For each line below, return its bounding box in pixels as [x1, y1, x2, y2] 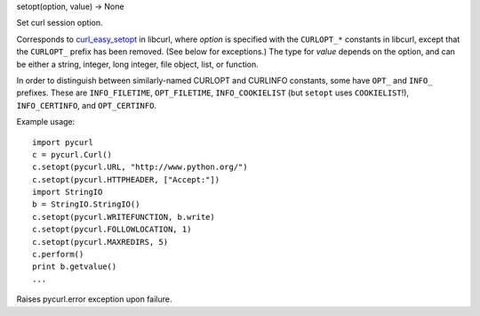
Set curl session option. [16, 18, 103, 28]
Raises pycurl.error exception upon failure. [16, 294, 172, 304]
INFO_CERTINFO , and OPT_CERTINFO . [16, 100, 157, 110]
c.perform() [32, 249, 84, 260]
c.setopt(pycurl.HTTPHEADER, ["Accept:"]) [32, 174, 220, 184]
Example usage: [16, 117, 76, 127]
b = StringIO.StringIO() [32, 199, 140, 209]
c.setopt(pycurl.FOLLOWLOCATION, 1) [32, 224, 192, 235]
